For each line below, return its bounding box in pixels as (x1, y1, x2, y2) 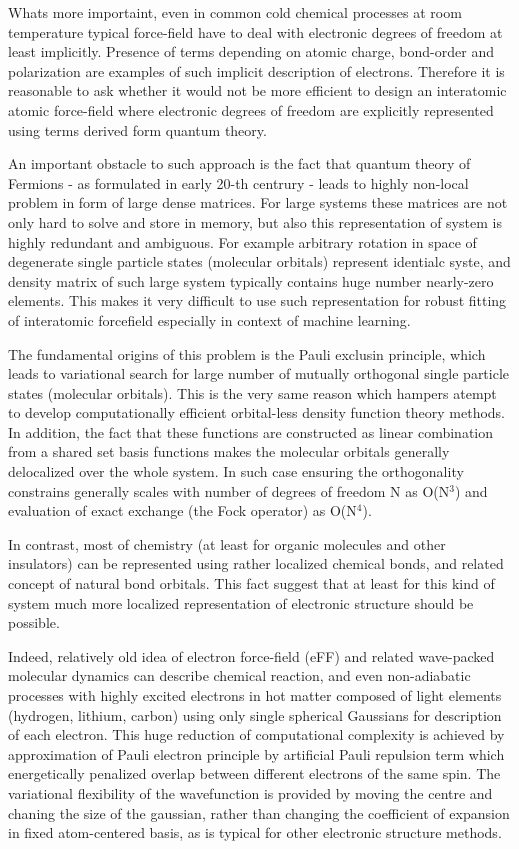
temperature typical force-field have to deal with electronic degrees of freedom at (8, 21, 503, 42)
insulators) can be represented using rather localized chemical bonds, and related (8, 553, 504, 574)
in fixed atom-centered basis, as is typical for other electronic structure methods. (8, 822, 502, 843)
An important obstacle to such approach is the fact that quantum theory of (8, 153, 471, 174)
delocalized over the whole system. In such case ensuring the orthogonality (8, 461, 464, 482)
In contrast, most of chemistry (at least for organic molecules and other (8, 533, 446, 554)
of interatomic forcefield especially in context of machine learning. (8, 309, 411, 330)
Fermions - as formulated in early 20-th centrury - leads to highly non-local (8, 172, 469, 193)
